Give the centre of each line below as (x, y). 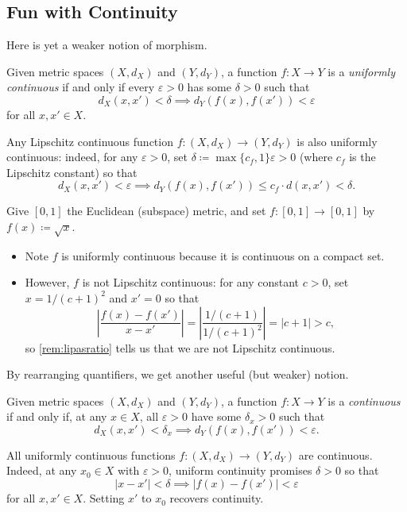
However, (47, 282)
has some (209, 87)
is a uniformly (361, 71)
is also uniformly (337, 141)
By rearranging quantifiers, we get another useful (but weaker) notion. (178, 374)
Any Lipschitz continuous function (90, 141)
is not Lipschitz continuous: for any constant (191, 282)
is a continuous (364, 400)
